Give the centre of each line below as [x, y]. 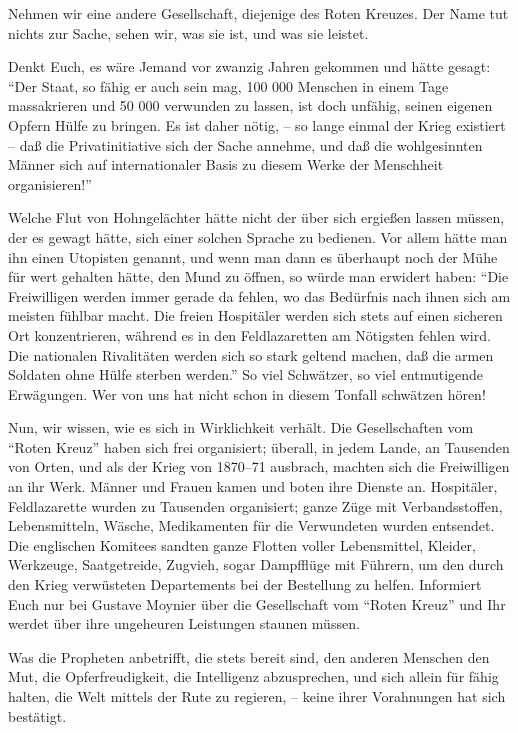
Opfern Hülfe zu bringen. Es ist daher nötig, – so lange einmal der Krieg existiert [257, 124]
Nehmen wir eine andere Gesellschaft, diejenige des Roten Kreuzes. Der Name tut [258, 13]
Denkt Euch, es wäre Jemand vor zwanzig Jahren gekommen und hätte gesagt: [249, 66]
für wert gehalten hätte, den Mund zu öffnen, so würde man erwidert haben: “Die [258, 276]
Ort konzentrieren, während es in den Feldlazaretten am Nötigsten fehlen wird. [249, 334]
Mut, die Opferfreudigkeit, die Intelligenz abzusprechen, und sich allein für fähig [253, 676]
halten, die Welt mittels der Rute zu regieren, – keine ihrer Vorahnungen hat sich [257, 696]
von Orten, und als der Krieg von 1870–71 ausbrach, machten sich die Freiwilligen [259, 466]
